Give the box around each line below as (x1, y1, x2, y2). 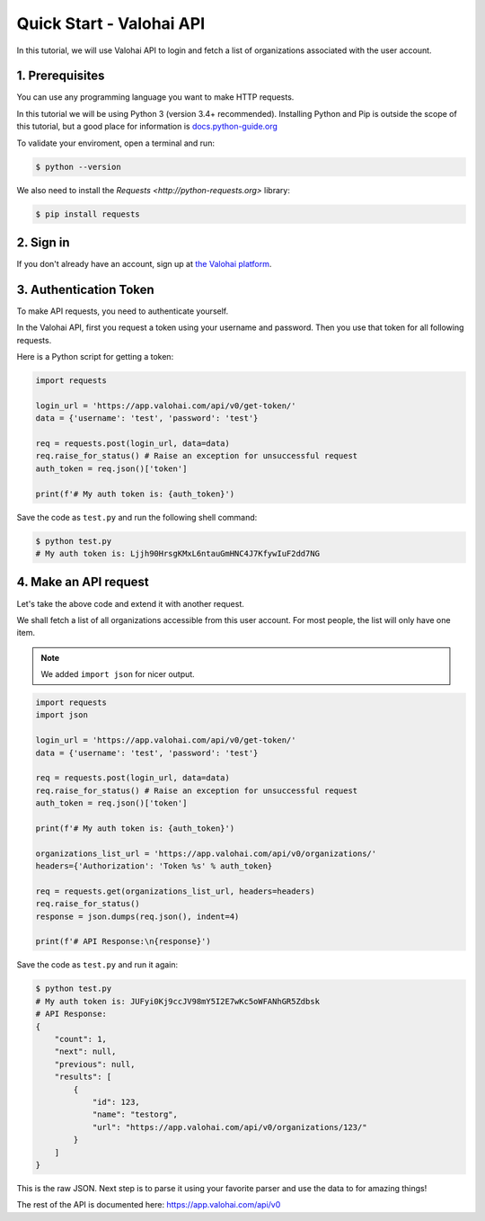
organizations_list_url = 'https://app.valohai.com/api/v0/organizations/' (35, 848, 377, 859)
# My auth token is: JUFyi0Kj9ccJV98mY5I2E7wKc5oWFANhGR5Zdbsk (35, 996, 321, 1006)
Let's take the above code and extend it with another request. (16, 598, 244, 609)
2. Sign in (16, 235, 71, 250)
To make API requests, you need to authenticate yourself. (16, 306, 229, 316)
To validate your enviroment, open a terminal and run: (16, 138, 216, 148)
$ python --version (35, 162, 121, 172)
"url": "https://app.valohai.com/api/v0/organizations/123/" (92, 1122, 367, 1132)
